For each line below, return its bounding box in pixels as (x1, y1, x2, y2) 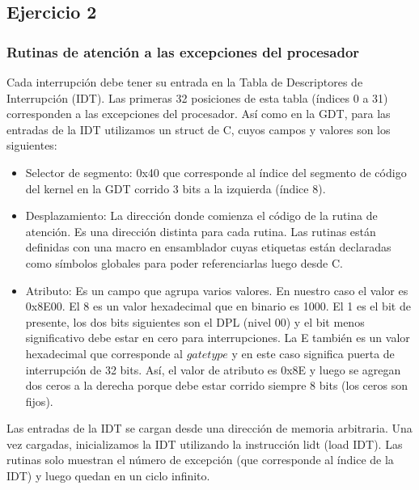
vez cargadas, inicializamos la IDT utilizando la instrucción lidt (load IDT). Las (6, 435, 403, 452)
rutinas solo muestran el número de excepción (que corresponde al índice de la (6, 451, 394, 468)
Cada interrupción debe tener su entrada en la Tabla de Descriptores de (6, 74, 363, 90)
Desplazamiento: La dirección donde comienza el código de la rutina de (25, 207, 378, 224)
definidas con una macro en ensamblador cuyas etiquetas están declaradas (25, 239, 391, 256)
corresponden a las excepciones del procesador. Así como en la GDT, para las (6, 105, 391, 122)
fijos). (25, 392, 53, 409)
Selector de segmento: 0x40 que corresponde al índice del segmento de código (25, 163, 407, 180)
